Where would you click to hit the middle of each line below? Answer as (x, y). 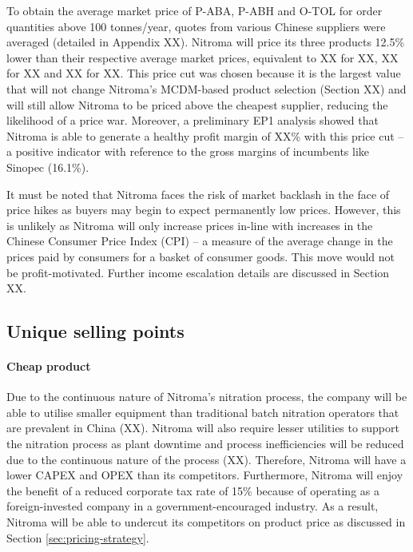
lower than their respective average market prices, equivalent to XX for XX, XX (203, 57)
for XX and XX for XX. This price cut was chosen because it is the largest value (204, 73)
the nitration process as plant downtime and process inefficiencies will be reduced (205, 444)
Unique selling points (95, 331)
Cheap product (49, 366)
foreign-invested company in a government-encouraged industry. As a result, (193, 506)
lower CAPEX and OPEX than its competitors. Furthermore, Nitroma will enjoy (205, 475)
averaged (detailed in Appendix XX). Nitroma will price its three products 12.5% (206, 42)
